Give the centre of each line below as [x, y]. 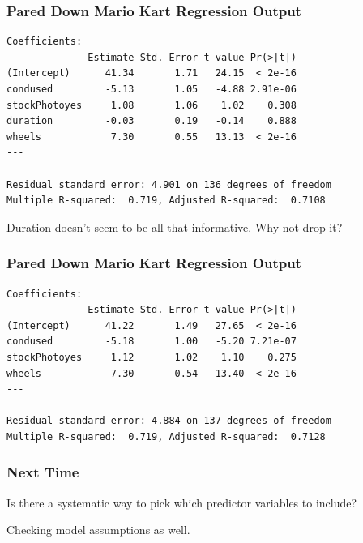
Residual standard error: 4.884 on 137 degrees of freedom [169, 421]
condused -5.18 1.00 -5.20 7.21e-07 [152, 342]
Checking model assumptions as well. [98, 530]
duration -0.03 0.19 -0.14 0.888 [152, 121]
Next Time [43, 472]
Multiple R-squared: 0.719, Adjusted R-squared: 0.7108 [166, 201]
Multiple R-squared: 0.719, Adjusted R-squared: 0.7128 [166, 436]
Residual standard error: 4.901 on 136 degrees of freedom [169, 184]
